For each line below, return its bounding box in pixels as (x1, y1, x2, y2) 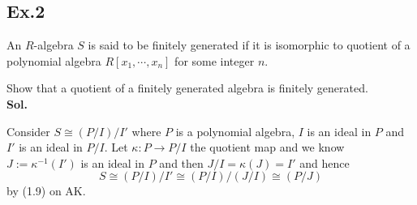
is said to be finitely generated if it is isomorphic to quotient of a (88, 36, 411, 53)
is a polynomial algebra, (175, 122, 295, 139)
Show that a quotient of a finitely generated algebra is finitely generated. (6, 79, 368, 96)
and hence (299, 154, 350, 171)
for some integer (174, 52, 255, 69)
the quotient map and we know (190, 139, 345, 156)
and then (159, 154, 204, 171)
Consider (6, 122, 50, 139)
